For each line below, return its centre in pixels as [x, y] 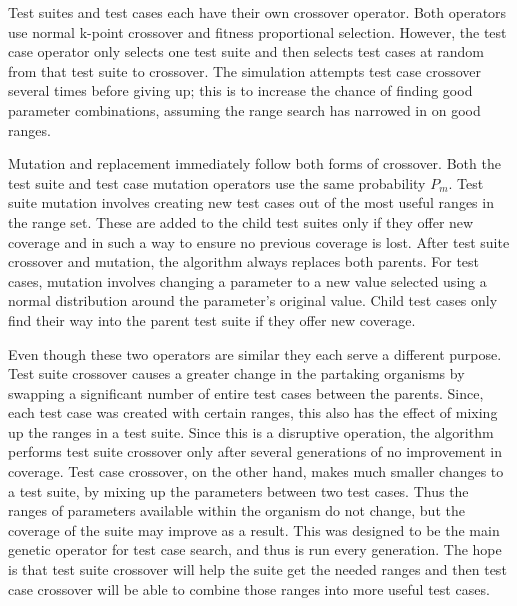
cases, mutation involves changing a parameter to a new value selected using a [247, 280]
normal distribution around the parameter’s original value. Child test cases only [253, 300]
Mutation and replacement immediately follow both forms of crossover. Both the [254, 163]
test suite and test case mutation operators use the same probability [217, 182]
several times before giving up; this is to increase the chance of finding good [240, 90]
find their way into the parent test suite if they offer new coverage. [212, 319]
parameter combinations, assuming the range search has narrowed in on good [244, 109]
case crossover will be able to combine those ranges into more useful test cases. [249, 588]
